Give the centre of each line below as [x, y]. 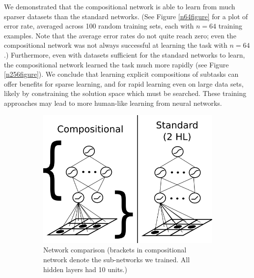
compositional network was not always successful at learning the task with [116, 45]
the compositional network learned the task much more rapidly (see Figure [116, 64]
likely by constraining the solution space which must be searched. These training [125, 93]
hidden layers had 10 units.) [85, 269]
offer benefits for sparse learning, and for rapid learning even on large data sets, [124, 83]
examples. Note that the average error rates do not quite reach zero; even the [120, 35]
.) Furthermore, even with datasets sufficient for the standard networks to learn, [125, 54]
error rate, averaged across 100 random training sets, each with [99, 26]
